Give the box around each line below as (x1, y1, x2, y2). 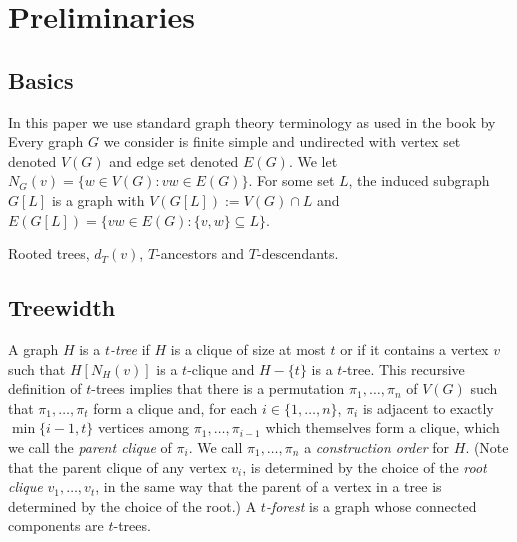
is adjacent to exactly (362, 397, 494, 418)
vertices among (98, 417, 190, 438)
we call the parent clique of (8, 436, 172, 457)
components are (8, 515, 104, 536)
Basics (8, 64, 74, 95)
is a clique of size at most (170, 338, 326, 359)
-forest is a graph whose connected (265, 495, 477, 516)
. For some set (248, 170, 335, 191)
